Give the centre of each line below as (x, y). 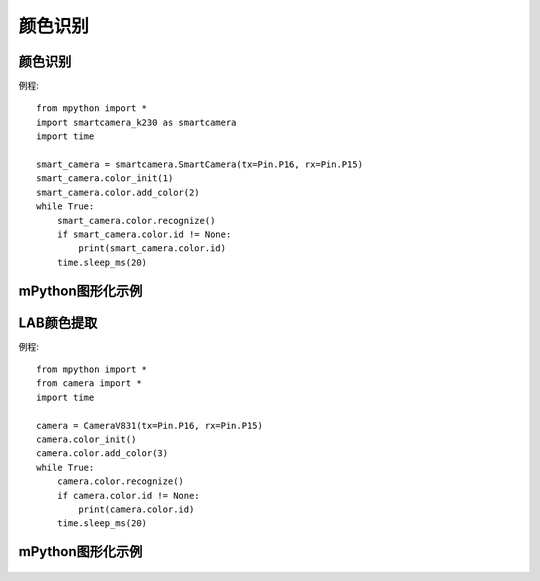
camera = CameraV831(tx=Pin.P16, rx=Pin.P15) (150, 425)
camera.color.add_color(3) (102, 453)
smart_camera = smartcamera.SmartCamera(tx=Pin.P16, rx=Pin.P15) (200, 164)
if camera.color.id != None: (128, 495)
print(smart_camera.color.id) (152, 248)
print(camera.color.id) (136, 509)
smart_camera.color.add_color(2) (118, 192)
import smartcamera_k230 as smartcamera (136, 122)
